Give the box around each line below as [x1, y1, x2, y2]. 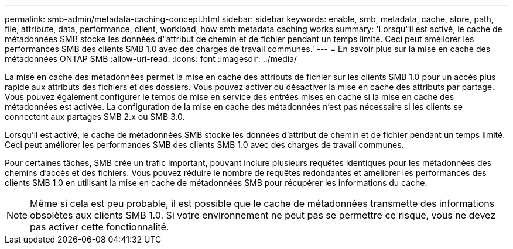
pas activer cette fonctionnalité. [30, 221, 169, 233]
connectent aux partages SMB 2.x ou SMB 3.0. [5, 112, 185, 122]
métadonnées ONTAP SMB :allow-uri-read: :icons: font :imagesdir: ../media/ [5, 54, 297, 64]
